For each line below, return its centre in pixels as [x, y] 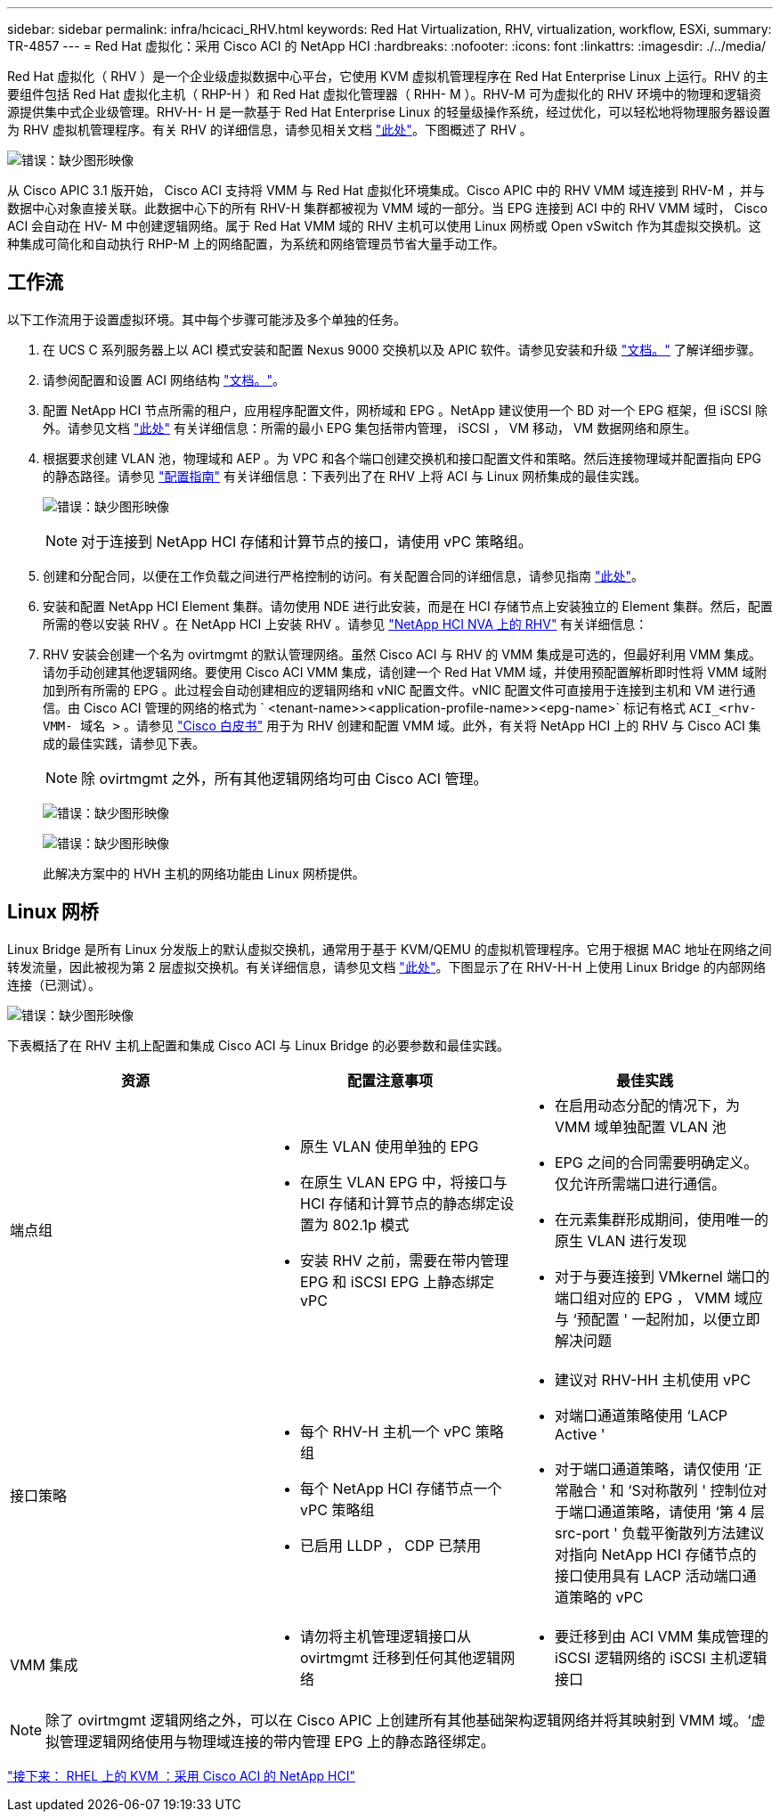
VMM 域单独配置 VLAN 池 [640, 1126]
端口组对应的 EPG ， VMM [642, 1297]
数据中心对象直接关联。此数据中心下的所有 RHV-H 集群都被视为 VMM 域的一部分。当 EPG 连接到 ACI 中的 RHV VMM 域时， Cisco [387, 208]
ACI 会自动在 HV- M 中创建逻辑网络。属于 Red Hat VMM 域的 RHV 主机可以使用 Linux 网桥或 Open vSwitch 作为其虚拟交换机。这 [384, 226]
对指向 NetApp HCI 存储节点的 [655, 1554]
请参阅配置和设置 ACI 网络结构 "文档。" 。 [164, 379]
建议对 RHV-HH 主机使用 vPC [653, 1379]
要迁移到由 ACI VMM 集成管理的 [661, 1636]
